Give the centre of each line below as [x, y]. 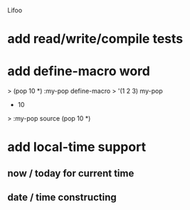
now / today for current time [71, 173]
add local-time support [77, 147]
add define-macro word [79, 71]
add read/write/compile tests [95, 39]
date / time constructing [62, 198]
